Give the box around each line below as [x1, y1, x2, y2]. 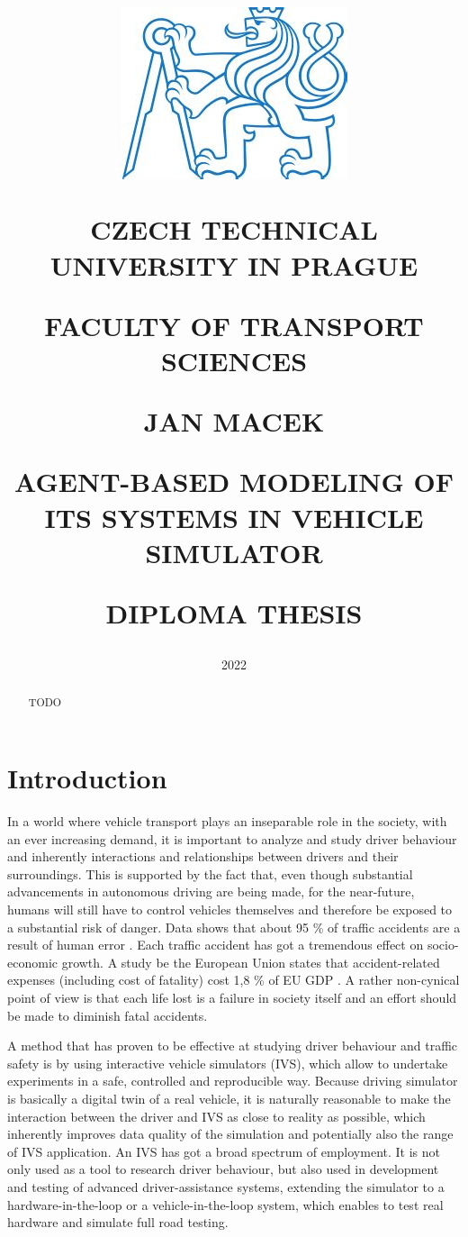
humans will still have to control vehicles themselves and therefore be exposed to [7, 900, 453, 919]
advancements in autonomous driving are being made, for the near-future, [7, 882, 415, 901]
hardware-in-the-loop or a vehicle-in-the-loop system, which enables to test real [7, 1195, 444, 1214]
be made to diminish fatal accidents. [7, 1005, 208, 1024]
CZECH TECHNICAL [90, 211, 378, 248]
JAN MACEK [143, 403, 325, 440]
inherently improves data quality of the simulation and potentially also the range [7, 1124, 454, 1143]
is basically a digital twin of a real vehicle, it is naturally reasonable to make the [7, 1088, 451, 1107]
